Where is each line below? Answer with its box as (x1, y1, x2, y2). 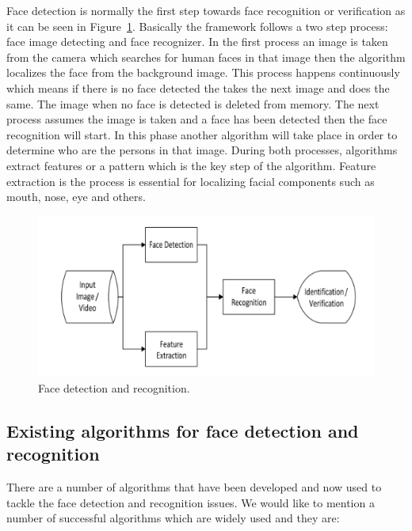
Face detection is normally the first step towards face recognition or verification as (6, 2, 406, 18)
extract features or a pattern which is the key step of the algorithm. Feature (6, 157, 376, 173)
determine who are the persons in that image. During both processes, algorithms (6, 142, 398, 158)
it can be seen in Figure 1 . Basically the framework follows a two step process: (6, 17, 388, 34)
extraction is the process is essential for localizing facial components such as (6, 173, 375, 189)
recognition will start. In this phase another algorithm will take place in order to (6, 126, 398, 142)
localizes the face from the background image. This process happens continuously (6, 64, 400, 81)
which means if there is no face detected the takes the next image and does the (6, 79, 390, 96)
